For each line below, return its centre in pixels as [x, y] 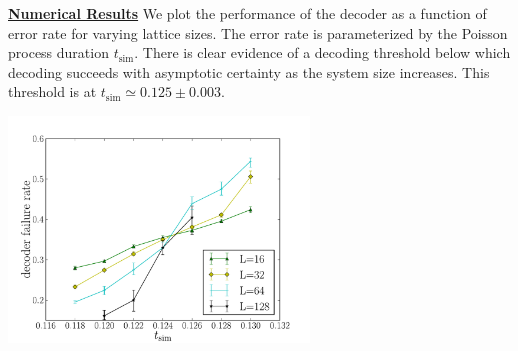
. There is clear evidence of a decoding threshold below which [322, 52]
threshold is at [52, 91]
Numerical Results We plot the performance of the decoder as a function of [247, 13]
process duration [58, 52]
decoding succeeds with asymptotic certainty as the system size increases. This [249, 71]
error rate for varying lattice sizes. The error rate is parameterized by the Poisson [258, 32]
